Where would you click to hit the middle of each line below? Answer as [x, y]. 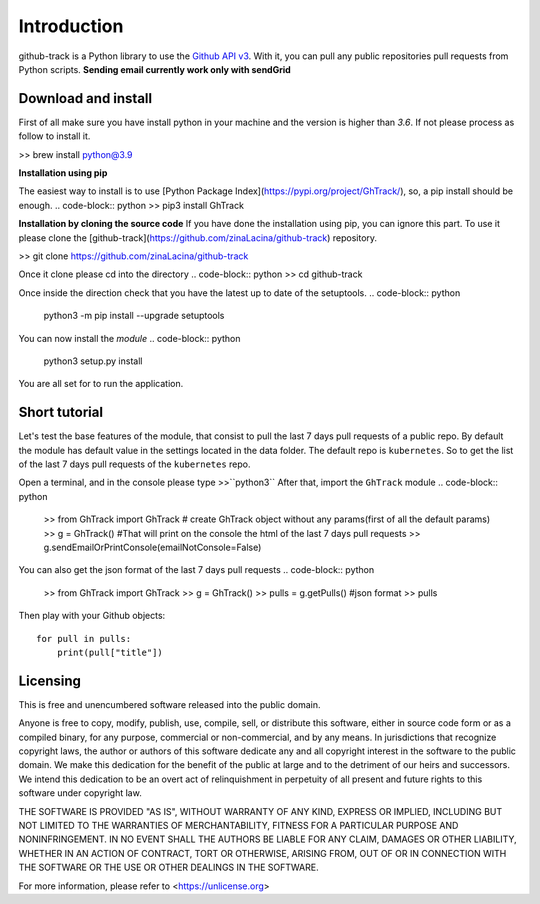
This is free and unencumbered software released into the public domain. [169, 704]
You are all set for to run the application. [101, 384]
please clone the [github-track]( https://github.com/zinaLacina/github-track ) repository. [198, 237]
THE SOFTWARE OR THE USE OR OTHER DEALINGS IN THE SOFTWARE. [168, 867]
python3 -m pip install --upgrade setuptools [134, 316]
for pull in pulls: [84, 638]
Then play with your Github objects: [92, 616]
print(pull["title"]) [110, 652]
